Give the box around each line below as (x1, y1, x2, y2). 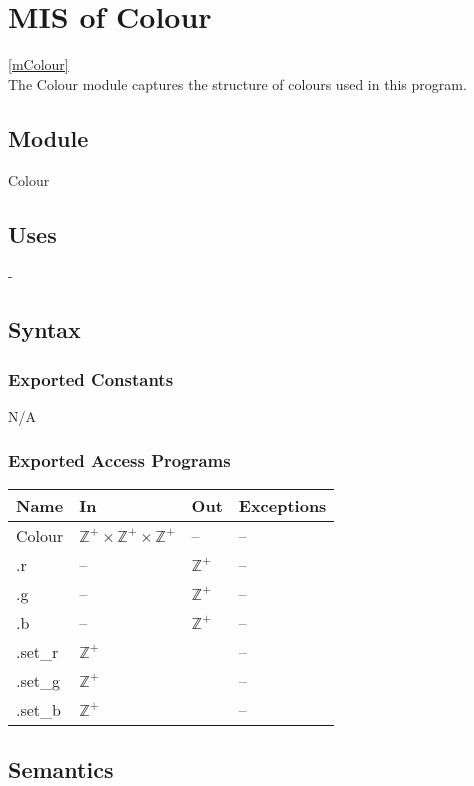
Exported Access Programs (8, 448, 231, 473)
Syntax (8, 314, 81, 345)
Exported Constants (8, 366, 174, 391)
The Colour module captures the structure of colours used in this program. (8, 73, 467, 94)
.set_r (16, 639, 59, 663)
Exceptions (238, 493, 327, 517)
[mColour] (8, 54, 69, 75)
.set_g (16, 668, 61, 692)
